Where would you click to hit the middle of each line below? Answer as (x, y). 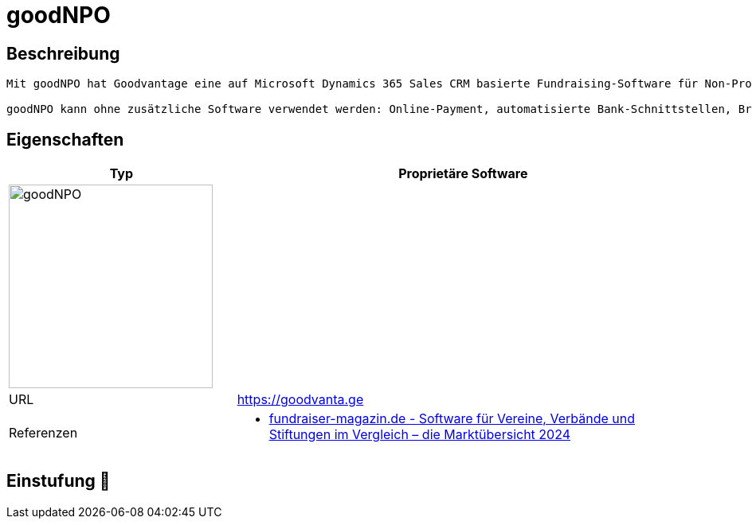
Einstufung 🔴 (59, 481)
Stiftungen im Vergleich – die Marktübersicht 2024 (420, 435)
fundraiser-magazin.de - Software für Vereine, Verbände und (452, 419)
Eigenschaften (65, 139)
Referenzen (43, 433)
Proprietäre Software (463, 174)
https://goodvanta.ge (300, 400)
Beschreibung (63, 53)
